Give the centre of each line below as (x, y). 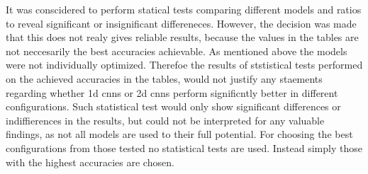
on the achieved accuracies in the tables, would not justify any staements (164, 78)
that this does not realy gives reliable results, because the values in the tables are (182, 37)
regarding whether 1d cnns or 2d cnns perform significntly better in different (172, 92)
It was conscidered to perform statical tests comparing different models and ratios (184, 9)
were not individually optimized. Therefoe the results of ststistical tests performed (184, 65)
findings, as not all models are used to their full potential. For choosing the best (179, 134)
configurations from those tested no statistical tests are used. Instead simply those (184, 147)
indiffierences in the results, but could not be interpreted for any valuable (165, 120)
